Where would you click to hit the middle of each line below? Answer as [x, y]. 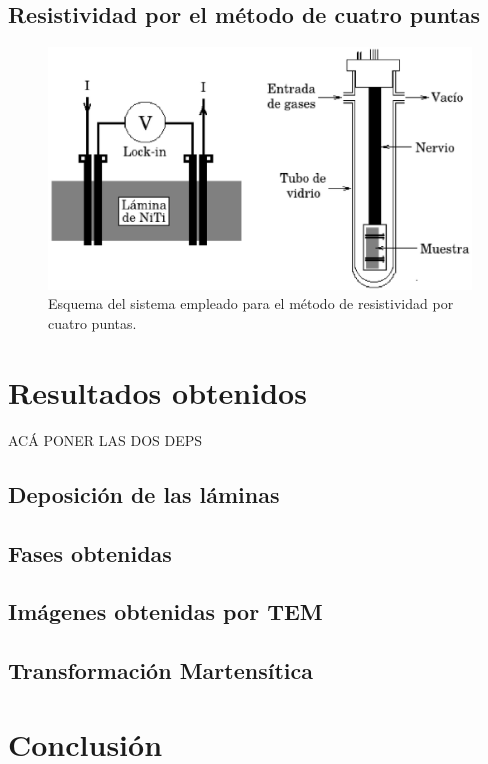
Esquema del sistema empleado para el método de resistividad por [251, 303]
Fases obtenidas [90, 552]
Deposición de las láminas [144, 493]
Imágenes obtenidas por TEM [165, 611]
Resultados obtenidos [157, 391]
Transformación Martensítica [160, 670]
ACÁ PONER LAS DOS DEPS [105, 439]
